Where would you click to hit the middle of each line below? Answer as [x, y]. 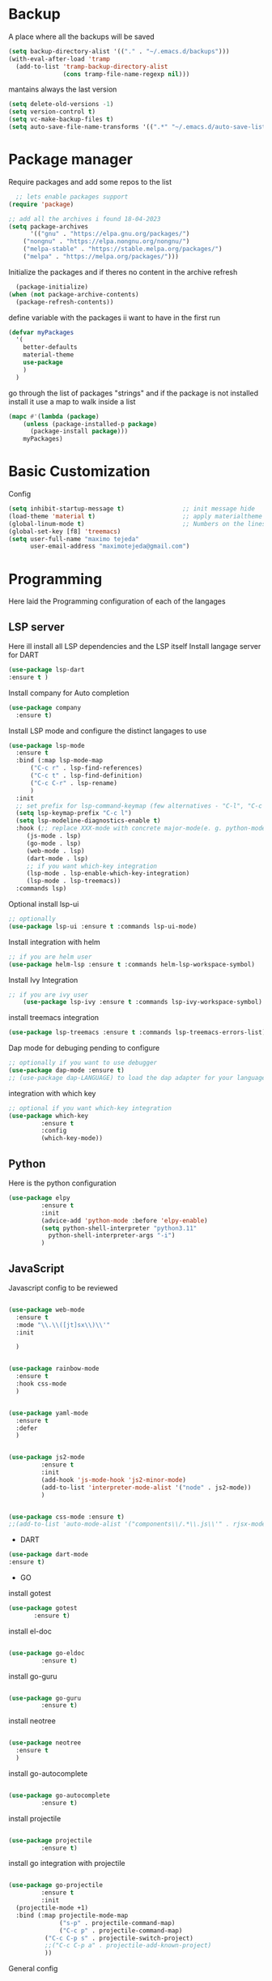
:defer [27, 1428]
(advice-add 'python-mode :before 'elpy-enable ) [124, 1220]
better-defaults [51, 348]
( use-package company [45, 707]
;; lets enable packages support [72, 196]
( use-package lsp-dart [47, 670]
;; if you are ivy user [49, 995]
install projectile [35, 1818]
